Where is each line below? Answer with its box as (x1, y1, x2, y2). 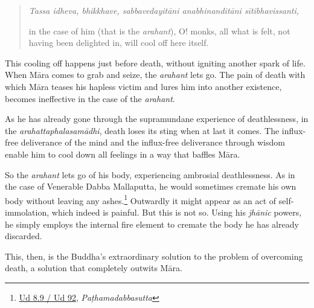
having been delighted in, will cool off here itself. (28, 36, 209, 49)
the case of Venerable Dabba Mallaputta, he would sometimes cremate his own (5, 180, 296, 193)
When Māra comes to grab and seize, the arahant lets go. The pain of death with (5, 68, 306, 81)
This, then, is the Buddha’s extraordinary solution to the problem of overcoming (5, 249, 303, 262)
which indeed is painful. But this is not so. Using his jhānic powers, (51, 205, 302, 218)
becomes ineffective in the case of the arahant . (5, 92, 175, 104)
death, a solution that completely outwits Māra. (5, 261, 182, 274)
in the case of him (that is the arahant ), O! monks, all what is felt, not (28, 24, 290, 37)
